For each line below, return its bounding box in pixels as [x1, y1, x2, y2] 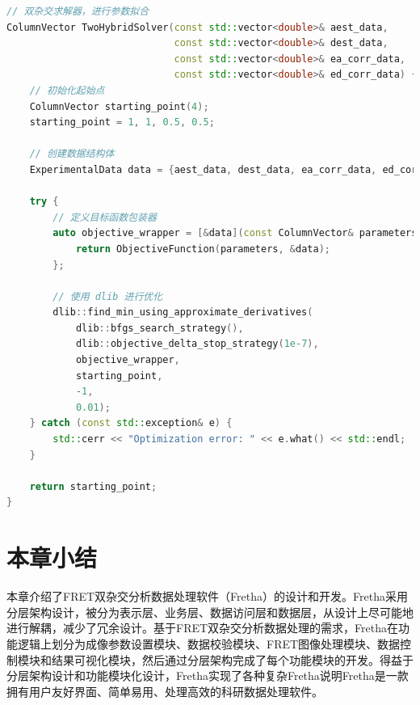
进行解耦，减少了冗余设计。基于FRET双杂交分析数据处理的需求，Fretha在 [6, 619, 398, 636]
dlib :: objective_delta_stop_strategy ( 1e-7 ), [75, 338, 319, 350]
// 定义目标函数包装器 [52, 211, 157, 223]
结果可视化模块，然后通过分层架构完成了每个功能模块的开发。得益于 [51, 651, 414, 668]
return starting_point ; [29, 480, 157, 492]
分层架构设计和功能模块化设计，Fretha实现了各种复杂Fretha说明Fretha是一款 [6, 667, 409, 684]
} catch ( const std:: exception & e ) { [29, 417, 233, 429]
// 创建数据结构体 [29, 148, 115, 160]
